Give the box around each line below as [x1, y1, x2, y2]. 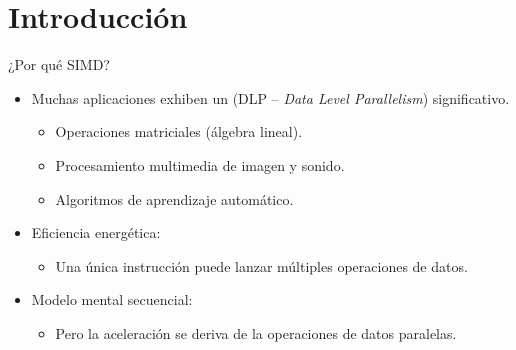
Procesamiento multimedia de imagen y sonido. [55, 154, 345, 175]
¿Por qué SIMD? [8, 54, 110, 75]
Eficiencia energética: [31, 222, 161, 243]
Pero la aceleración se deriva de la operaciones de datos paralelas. [55, 322, 457, 343]
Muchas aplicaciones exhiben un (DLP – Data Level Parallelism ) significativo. [31, 87, 510, 108]
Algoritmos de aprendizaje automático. [55, 188, 294, 209]
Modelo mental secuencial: [31, 289, 193, 310]
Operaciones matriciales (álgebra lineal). [55, 121, 303, 142]
